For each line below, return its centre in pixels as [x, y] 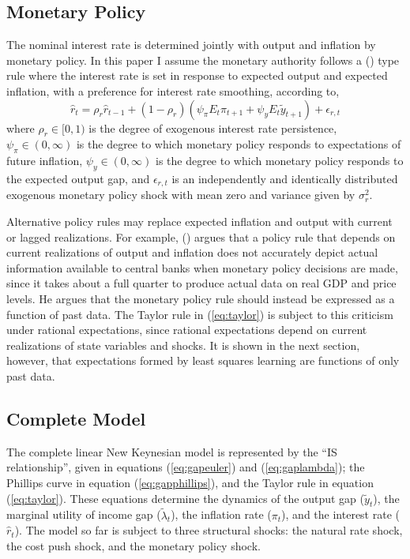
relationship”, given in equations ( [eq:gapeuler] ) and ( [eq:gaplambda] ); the [186, 467]
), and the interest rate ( [340, 514]
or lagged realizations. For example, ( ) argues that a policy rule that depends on [201, 236]
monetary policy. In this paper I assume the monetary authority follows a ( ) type [203, 60]
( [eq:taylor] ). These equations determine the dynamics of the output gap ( [186, 498]
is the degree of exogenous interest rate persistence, [213, 128]
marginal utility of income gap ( [84, 514]
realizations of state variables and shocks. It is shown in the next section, [183, 345]
